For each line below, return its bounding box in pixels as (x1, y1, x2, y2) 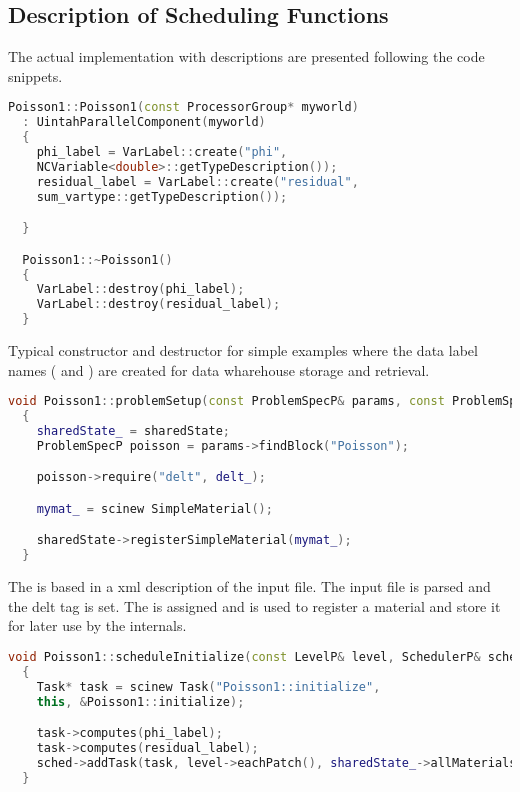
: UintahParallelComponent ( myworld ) (22, 115, 266, 130)
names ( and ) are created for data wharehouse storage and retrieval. (8, 359, 430, 380)
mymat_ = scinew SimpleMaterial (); (36, 501, 273, 516)
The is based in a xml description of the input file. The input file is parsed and (8, 576, 491, 597)
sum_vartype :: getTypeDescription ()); (36, 189, 288, 204)
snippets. (8, 65, 63, 86)
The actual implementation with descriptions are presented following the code (8, 46, 485, 67)
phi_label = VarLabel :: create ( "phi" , (36, 145, 288, 160)
